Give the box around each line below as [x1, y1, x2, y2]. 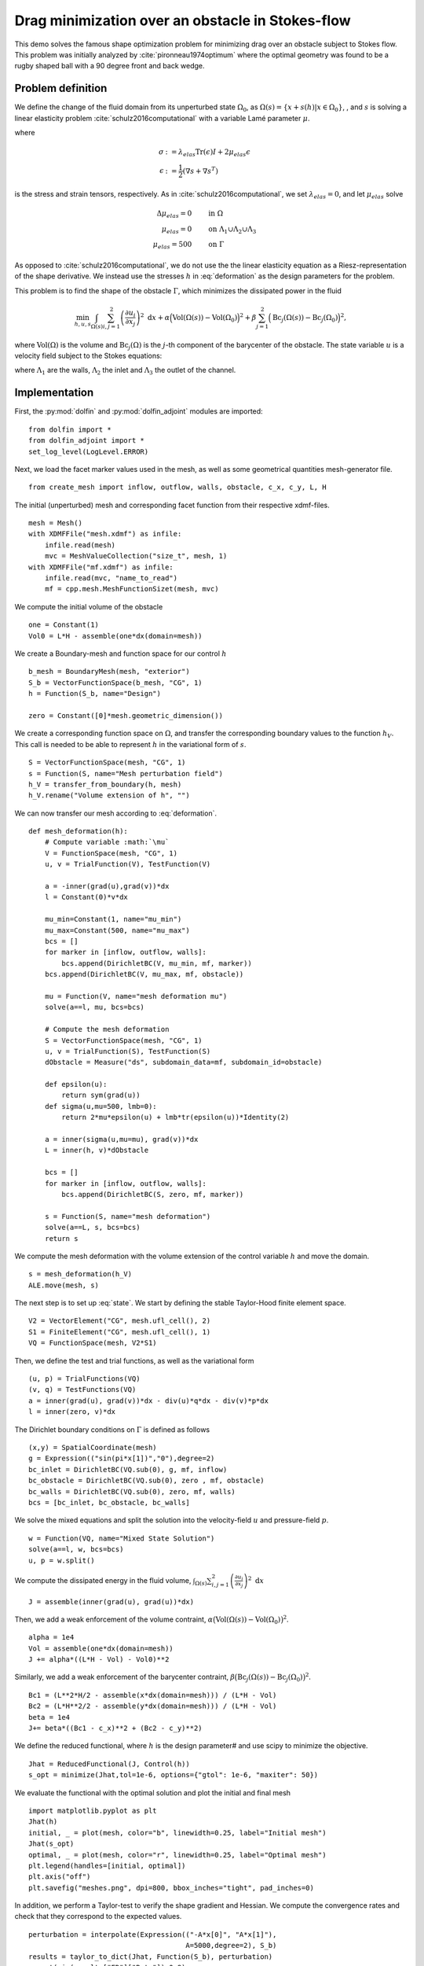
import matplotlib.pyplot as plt [28, 1806, 157, 1815]
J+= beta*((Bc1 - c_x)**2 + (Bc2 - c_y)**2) [28, 1724, 203, 1733]
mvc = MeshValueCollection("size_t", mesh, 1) [44, 551, 228, 561]
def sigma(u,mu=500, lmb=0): [44, 1102, 157, 1110]
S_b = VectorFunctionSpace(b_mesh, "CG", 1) [28, 678, 203, 687]
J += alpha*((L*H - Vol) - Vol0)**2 [28, 1655, 170, 1664]
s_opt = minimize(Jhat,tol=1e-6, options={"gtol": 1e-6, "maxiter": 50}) [28, 1770, 319, 1780]
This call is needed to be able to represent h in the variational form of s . [14, 739, 247, 749]
